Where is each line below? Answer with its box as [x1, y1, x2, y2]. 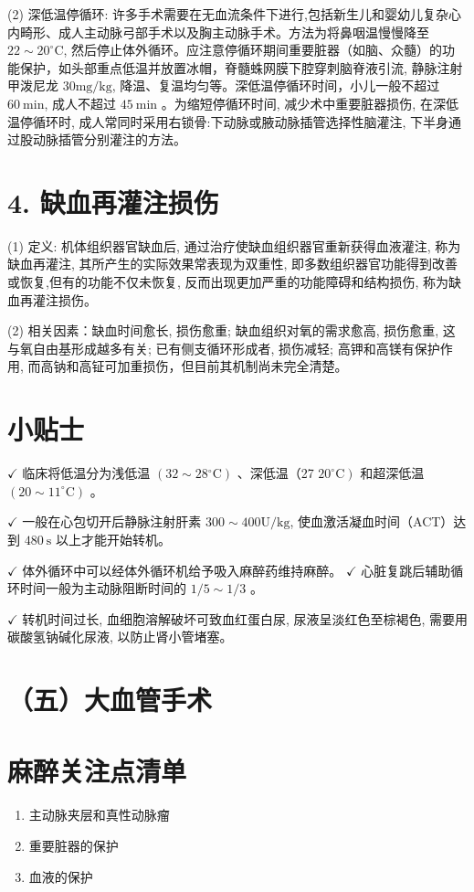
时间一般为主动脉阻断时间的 [19, 579, 186, 598]
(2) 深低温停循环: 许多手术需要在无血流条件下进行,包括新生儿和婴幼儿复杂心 [7, 5, 461, 23]
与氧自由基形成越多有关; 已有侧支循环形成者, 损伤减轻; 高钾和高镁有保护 [7, 338, 440, 357]
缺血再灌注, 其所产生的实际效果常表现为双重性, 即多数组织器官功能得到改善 [7, 254, 458, 273]
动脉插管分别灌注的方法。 [32, 130, 186, 149]
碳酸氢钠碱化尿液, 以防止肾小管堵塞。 [7, 627, 233, 646]
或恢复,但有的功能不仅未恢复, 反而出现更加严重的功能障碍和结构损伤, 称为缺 [7, 272, 461, 292]
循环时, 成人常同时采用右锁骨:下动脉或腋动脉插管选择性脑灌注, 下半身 [32, 111, 448, 131]
